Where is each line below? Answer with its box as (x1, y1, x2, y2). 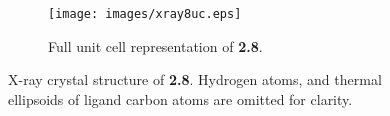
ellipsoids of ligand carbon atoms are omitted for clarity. (8, 88, 353, 109)
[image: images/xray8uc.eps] (48, 7, 242, 21)
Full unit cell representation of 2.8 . (48, 35, 263, 56)
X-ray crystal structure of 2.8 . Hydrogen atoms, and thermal (8, 69, 382, 90)
